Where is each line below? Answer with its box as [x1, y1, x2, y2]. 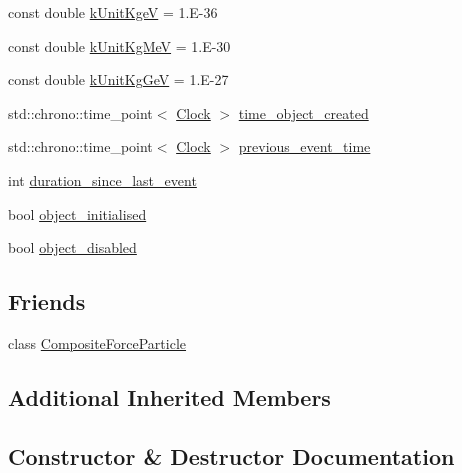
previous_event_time [238, 136, 371, 157]
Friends [8, 286, 86, 317]
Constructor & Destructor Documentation [8, 440, 455, 471]
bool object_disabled [8, 237, 137, 258]
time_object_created [238, 102, 369, 123]
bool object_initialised [8, 203, 147, 224]
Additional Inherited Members [8, 381, 331, 412]
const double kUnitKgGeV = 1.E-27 [8, 69, 229, 90]
